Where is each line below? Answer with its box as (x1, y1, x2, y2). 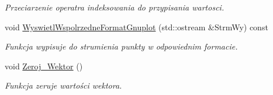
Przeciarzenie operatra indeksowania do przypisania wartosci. (5, 1, 224, 13)
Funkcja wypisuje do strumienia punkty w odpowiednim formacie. (5, 40, 238, 52)
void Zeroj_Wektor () (5, 59, 83, 72)
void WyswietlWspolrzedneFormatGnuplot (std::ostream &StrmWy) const (5, 20, 268, 33)
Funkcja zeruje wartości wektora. (5, 79, 122, 92)
